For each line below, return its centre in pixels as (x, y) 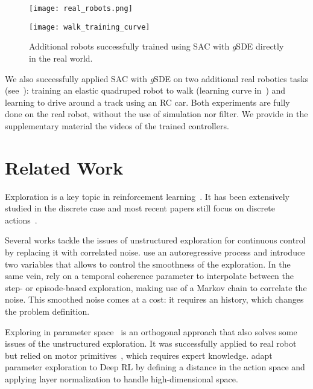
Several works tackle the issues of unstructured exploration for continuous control (155, 240)
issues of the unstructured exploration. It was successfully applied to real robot (151, 343)
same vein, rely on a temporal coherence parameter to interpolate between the (149, 276)
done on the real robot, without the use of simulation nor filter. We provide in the (156, 114)
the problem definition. (47, 311)
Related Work (64, 167)
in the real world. (61, 58)
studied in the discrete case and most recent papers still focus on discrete (140, 208)
